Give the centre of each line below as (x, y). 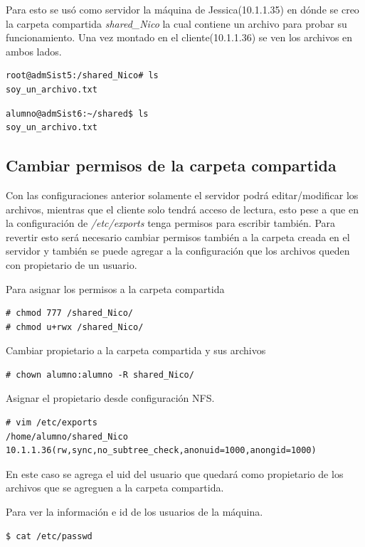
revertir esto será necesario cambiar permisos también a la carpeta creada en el (178, 237)
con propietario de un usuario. (72, 264)
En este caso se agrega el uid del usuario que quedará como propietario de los (175, 473)
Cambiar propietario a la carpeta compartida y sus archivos (136, 350)
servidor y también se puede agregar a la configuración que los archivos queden (178, 251)
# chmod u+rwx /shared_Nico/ (75, 327)
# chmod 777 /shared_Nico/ (69, 313)
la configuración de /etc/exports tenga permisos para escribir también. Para (171, 223)
